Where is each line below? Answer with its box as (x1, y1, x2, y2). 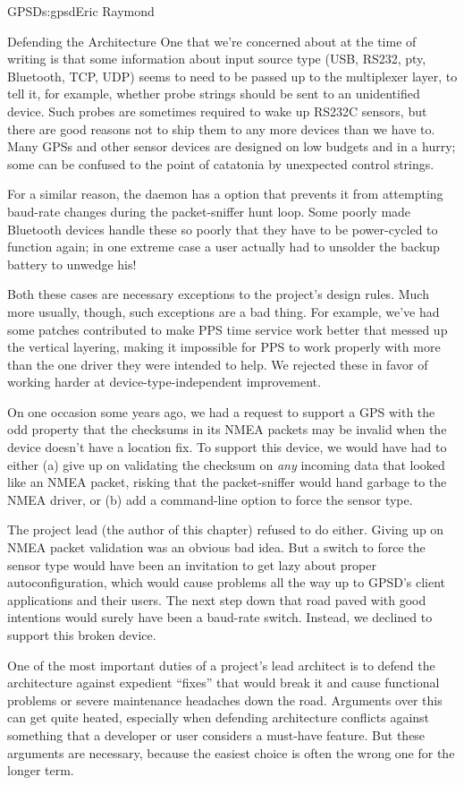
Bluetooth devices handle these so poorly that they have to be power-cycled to (7, 219, 438, 238)
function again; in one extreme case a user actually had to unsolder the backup (7, 237, 440, 256)
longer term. (7, 761, 74, 780)
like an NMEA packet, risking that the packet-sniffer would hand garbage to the (7, 473, 447, 491)
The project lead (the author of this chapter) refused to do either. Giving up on (7, 520, 444, 539)
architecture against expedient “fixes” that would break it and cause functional (7, 673, 440, 692)
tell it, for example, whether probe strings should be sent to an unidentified (7, 84, 420, 103)
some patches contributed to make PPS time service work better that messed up (7, 320, 448, 338)
